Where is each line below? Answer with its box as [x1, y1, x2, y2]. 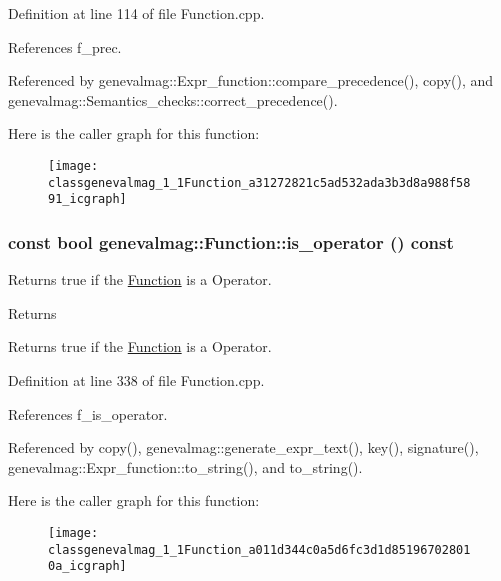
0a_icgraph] [48, 559, 127, 574]
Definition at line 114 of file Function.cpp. [8, 3, 265, 23]
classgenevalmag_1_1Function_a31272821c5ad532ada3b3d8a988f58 [48, 175, 471, 190]
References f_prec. [8, 36, 122, 57]
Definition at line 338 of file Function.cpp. [8, 369, 265, 390]
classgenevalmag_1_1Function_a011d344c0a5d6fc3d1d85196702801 [48, 542, 471, 557]
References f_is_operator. [8, 403, 168, 424]
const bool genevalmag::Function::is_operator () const [8, 229, 454, 254]
